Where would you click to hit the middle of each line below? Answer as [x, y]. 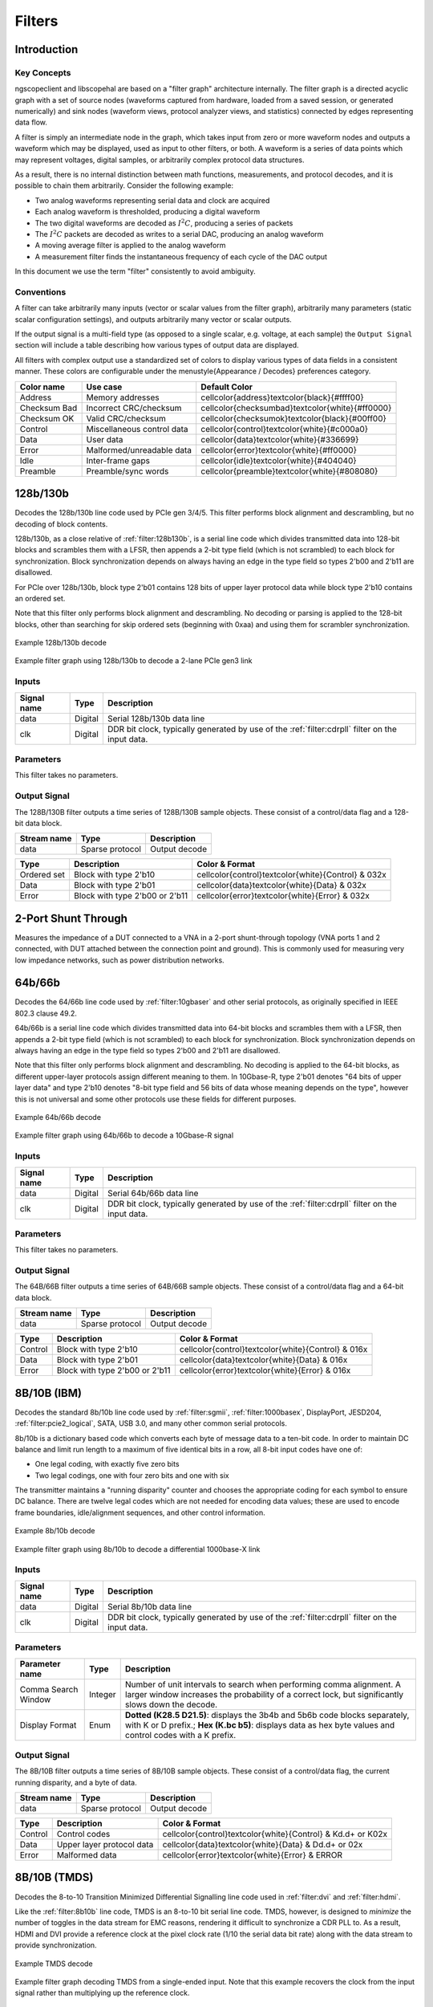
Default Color [227, 387]
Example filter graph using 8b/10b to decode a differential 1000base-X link [138, 1549]
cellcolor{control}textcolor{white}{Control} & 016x [273, 1350]
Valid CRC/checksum [126, 418]
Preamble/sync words [127, 471]
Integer [102, 1694]
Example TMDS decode [54, 1964]
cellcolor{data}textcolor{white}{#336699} [280, 439]
